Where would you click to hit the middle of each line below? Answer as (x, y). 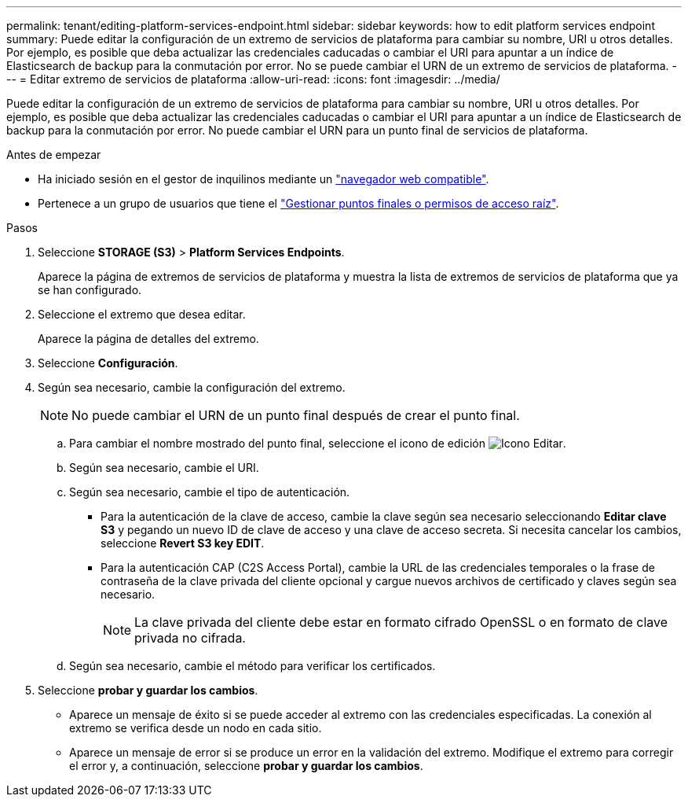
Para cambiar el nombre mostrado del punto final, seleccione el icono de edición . (318, 443)
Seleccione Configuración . (108, 363)
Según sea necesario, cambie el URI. (164, 468)
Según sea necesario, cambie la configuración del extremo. (192, 387)
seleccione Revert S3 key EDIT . (183, 543)
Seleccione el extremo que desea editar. (142, 314)
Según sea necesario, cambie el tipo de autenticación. (210, 492)
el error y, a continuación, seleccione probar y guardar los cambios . (246, 766)
